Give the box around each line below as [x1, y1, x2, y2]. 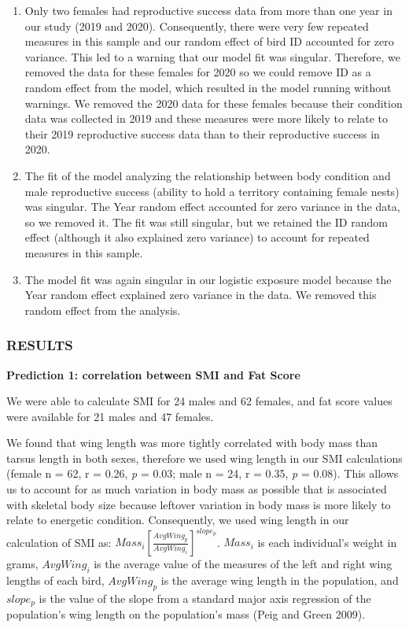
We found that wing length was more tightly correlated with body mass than [6, 434, 378, 451]
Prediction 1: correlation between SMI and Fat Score [6, 366, 300, 382]
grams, [6, 556, 39, 572]
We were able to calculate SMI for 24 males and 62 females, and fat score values [6, 393, 392, 409]
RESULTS [6, 335, 73, 355]
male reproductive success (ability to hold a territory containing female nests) [24, 183, 400, 199]
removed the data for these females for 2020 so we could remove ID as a [24, 64, 371, 80]
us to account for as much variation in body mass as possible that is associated [6, 481, 387, 497]
